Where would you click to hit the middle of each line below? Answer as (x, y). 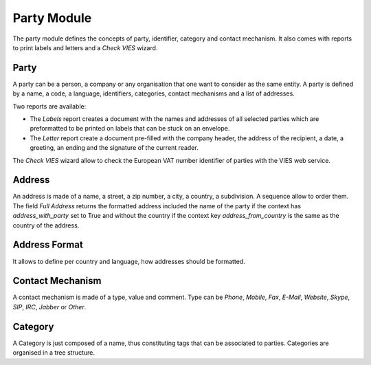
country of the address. (46, 225)
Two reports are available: (49, 106)
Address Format (48, 245)
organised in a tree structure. (54, 353)
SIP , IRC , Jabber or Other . (49, 307)
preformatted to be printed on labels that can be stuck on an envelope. (130, 129)
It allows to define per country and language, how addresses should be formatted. (129, 261)
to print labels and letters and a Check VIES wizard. (85, 47)
